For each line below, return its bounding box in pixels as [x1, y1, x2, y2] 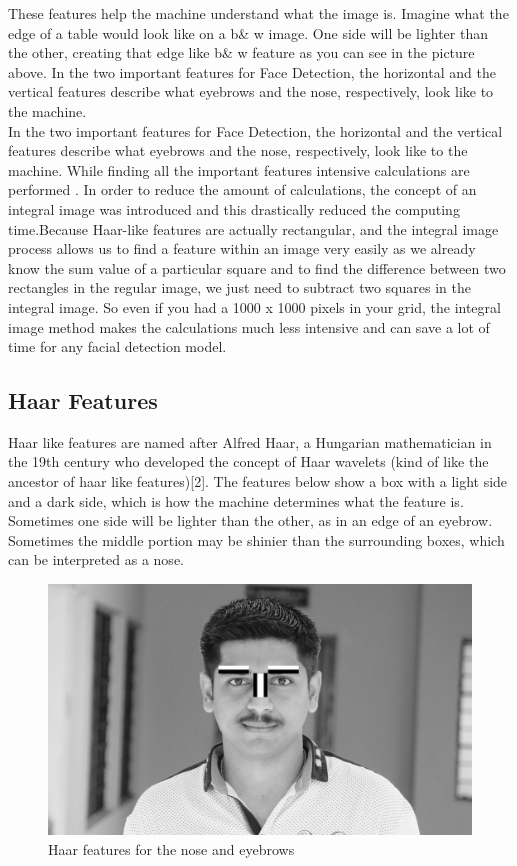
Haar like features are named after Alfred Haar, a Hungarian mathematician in [8, 431, 492, 452]
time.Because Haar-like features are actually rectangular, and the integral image [8, 218, 499, 239]
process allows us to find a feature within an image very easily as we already [8, 238, 476, 259]
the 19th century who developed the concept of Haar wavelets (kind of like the [8, 451, 489, 472]
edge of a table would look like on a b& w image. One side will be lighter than [8, 22, 488, 43]
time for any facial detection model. [8, 336, 227, 357]
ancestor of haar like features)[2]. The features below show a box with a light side [8, 471, 508, 492]
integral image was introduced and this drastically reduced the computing [8, 198, 460, 219]
